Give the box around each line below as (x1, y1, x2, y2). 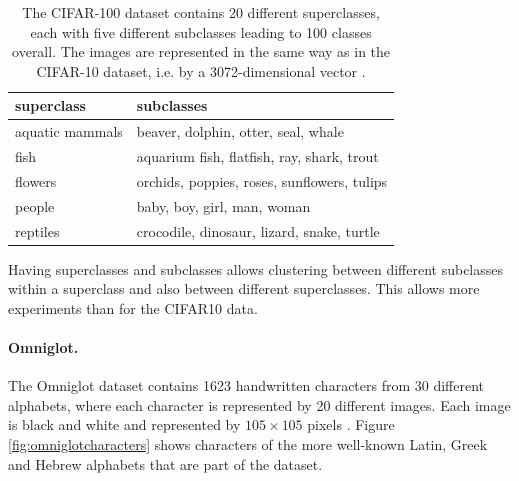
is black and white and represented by (8, 414, 241, 435)
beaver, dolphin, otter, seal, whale (136, 121, 344, 142)
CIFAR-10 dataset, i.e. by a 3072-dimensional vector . (36, 60, 366, 81)
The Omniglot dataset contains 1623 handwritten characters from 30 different (8, 375, 485, 396)
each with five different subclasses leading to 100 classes (30, 21, 372, 42)
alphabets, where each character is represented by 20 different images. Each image (8, 394, 511, 415)
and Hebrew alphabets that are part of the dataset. (8, 453, 323, 474)
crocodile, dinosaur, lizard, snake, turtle (136, 220, 380, 241)
